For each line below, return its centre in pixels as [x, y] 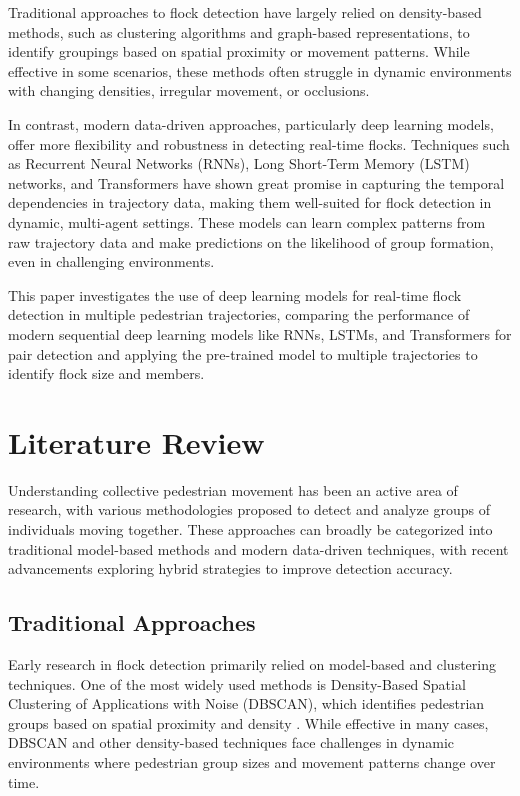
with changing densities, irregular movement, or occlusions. [189, 90]
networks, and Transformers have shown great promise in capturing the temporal [256, 182]
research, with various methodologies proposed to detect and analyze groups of [249, 509]
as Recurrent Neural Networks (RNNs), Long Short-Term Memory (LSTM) [239, 163]
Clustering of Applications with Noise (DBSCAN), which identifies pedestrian [246, 703]
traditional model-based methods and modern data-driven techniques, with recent [258, 548]
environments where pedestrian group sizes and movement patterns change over [252, 761]
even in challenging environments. [111, 261]
